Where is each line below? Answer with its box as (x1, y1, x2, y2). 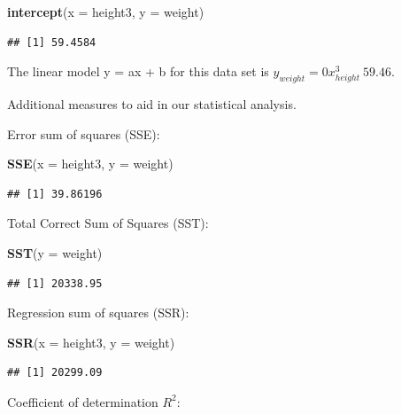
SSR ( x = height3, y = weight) (7, 332, 175, 351)
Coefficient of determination (7, 392, 158, 410)
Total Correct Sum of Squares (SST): (7, 214, 209, 232)
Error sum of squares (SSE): (7, 124, 160, 143)
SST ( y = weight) (7, 243, 103, 262)
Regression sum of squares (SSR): (7, 303, 189, 322)
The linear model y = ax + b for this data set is (7, 62, 269, 81)
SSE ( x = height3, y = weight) (7, 154, 174, 173)
